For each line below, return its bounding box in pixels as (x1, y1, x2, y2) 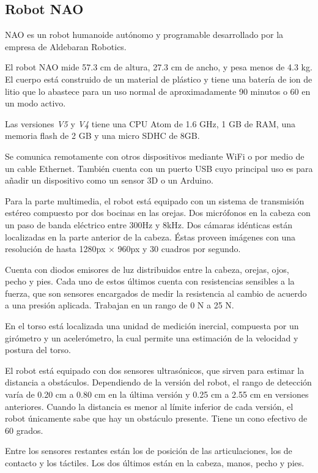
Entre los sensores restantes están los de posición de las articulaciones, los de (5, 444, 292, 457)
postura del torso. (5, 343, 71, 356)
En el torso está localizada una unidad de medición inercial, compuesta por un (5, 319, 299, 332)
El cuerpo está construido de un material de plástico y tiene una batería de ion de (5, 72, 312, 85)
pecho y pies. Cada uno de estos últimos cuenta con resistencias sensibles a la (5, 275, 295, 288)
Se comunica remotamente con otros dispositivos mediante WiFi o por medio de (5, 149, 305, 162)
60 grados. (5, 423, 43, 436)
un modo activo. (5, 97, 66, 110)
